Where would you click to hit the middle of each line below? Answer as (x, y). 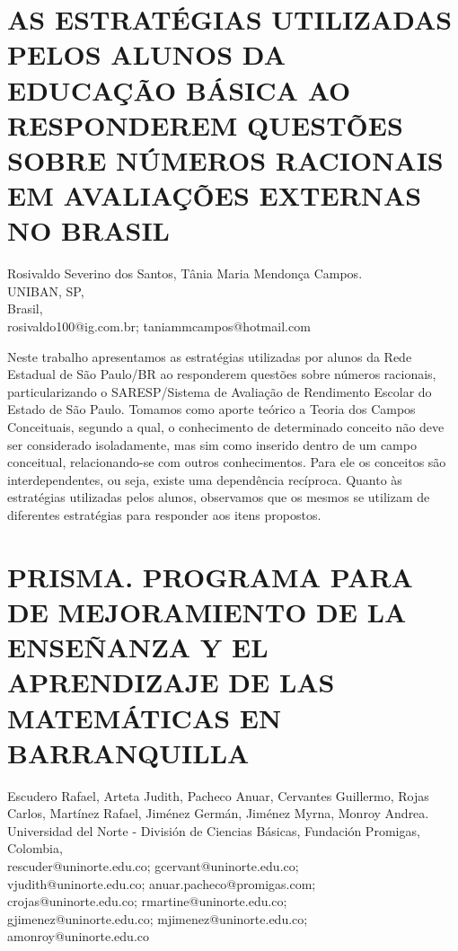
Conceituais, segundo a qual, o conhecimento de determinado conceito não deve (226, 427)
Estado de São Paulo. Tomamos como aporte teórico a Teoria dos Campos (211, 409)
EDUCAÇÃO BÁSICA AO (179, 89)
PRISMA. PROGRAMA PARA (210, 576)
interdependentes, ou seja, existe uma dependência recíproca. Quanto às (205, 479)
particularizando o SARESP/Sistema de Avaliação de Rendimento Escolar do (220, 391)
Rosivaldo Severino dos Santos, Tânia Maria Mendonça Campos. (185, 273)
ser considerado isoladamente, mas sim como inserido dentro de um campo (212, 444)
